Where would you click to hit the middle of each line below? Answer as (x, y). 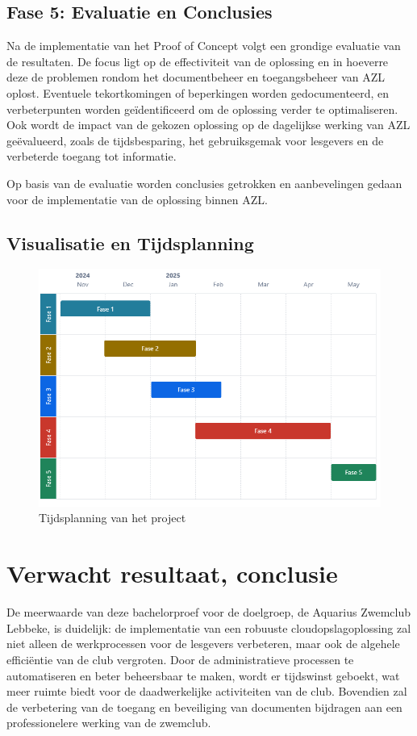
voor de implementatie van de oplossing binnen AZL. (137, 199)
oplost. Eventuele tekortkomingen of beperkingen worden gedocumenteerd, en (198, 92)
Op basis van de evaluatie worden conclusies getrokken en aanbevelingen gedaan (204, 183)
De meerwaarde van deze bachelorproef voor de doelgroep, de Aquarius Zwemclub (209, 612)
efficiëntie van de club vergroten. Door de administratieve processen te (180, 659)
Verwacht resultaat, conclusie (172, 573)
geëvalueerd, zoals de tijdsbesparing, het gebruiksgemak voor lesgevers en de (195, 140)
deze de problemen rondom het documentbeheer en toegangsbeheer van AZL (196, 77)
